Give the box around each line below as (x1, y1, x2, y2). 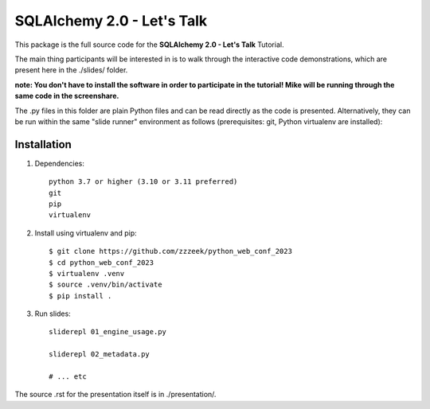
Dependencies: (34, 158, 85, 168)
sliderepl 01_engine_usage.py (49, 327, 167, 337)
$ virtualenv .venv (49, 269, 125, 278)
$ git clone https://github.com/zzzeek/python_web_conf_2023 (49, 247, 292, 256)
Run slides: (34, 309, 71, 318)
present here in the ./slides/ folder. (14, 65, 128, 75)
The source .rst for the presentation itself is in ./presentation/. (14, 390, 217, 399)
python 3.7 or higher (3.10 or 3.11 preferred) (49, 177, 238, 186)
